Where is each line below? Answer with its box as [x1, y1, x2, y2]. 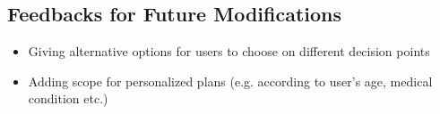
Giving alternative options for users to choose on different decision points [28, 42, 430, 61]
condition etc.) [28, 89, 108, 108]
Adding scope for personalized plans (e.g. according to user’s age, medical [28, 71, 433, 90]
